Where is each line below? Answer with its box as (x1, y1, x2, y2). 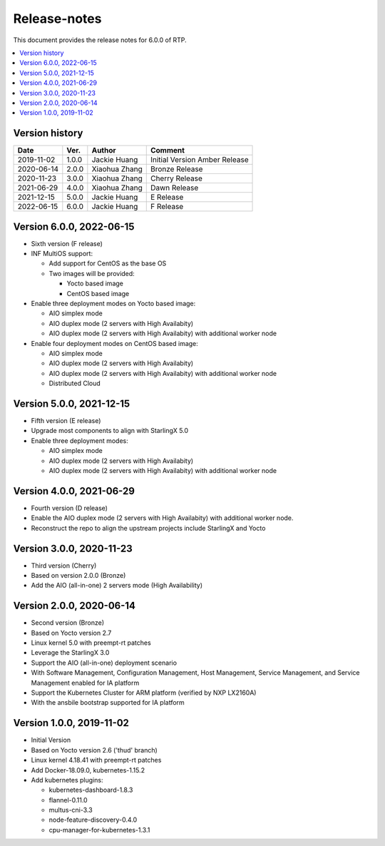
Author (91, 146, 117, 156)
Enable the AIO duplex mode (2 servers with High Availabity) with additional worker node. (31, 514, 294, 522)
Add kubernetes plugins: (31, 775, 103, 784)
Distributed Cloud (48, 379, 101, 388)
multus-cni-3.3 (48, 806, 93, 815)
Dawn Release (150, 183, 199, 193)
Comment (150, 146, 185, 156)
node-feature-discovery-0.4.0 (48, 815, 138, 824)
